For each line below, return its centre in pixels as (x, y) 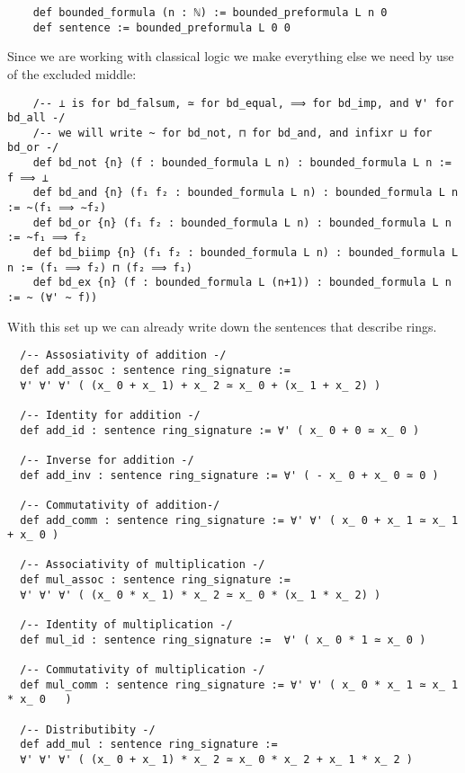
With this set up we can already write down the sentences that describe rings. (222, 326)
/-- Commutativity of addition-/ (120, 505)
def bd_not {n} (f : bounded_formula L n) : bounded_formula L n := (242, 163)
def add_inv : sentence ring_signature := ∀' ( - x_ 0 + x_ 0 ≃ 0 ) (229, 475)
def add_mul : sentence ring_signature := (149, 745)
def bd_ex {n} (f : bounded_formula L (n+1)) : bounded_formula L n (242, 283)
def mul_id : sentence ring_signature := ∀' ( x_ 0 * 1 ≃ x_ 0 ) (223, 640)
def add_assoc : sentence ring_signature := (155, 370)
